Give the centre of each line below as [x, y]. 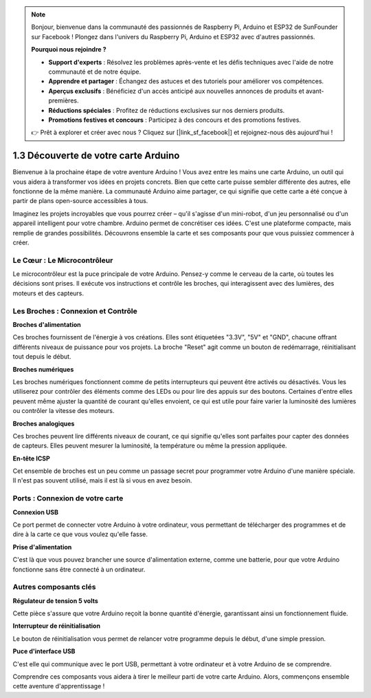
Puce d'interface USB [44, 651]
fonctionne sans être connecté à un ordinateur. [79, 569]
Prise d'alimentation [42, 547]
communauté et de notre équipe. [95, 72]
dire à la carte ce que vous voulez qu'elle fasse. [80, 534]
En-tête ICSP [32, 458]
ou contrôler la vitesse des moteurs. [64, 411]
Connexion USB [35, 512]
